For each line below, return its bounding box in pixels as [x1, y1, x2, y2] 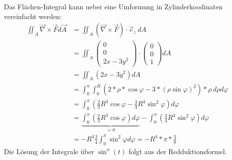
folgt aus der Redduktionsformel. [128, 146, 227, 156]
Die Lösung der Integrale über [4, 146, 94, 156]
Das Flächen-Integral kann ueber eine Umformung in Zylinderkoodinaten [4, 1, 223, 11]
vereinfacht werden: [4, 11, 62, 21]
